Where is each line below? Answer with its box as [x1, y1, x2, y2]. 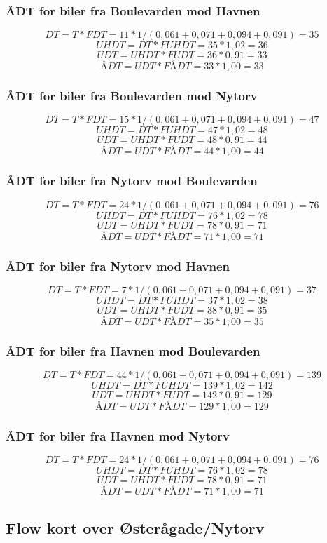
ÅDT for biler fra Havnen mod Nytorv [6, 427, 230, 445]
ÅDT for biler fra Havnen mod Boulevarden [6, 342, 260, 359]
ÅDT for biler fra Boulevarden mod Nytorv [6, 87, 258, 105]
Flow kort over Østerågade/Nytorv [6, 516, 265, 538]
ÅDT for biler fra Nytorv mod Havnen [6, 257, 230, 274]
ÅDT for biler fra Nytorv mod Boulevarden [6, 172, 258, 189]
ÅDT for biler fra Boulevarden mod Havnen [6, 1, 260, 19]
